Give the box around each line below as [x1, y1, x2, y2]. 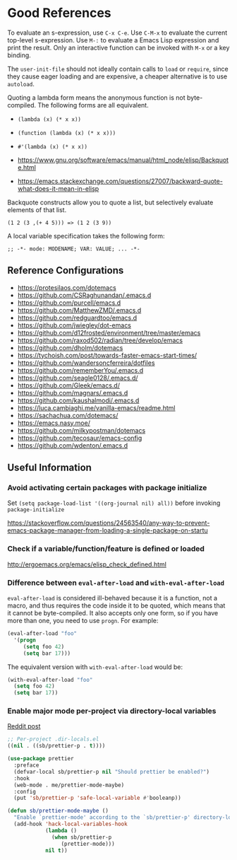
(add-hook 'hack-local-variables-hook [13, 820, 128, 828]
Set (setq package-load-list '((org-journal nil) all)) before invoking [7, 499, 221, 507]
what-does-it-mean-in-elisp [17, 184, 99, 192]
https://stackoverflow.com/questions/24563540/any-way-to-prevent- [7, 518, 210, 528]
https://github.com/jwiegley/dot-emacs [17, 320, 132, 330]
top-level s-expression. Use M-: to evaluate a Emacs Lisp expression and [7, 35, 219, 44]
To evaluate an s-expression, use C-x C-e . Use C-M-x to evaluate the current [7, 28, 228, 37]
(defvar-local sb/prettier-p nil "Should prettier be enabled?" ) [13, 768, 210, 775]
